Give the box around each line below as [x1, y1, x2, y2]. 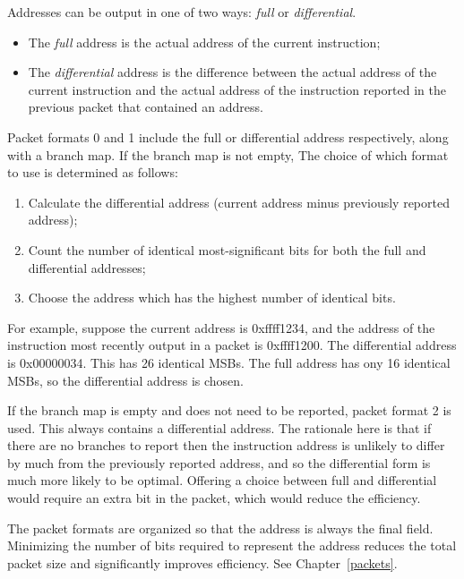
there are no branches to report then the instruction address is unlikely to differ [7, 436, 445, 455]
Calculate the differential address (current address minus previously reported [28, 192, 450, 211]
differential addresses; [28, 258, 146, 277]
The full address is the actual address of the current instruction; [28, 32, 381, 51]
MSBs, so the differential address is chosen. [7, 370, 244, 389]
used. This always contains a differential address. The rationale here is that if [7, 418, 432, 437]
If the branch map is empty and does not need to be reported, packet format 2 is [7, 401, 451, 420]
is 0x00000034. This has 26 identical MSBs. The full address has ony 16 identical [7, 353, 451, 371]
